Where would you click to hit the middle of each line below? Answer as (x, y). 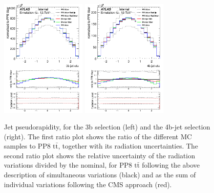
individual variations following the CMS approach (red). (88, 184)
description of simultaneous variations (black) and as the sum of (100, 174)
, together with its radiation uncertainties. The (128, 146)
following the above (171, 165)
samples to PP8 (27, 146)
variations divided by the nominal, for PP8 (68, 165)
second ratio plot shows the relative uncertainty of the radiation (100, 155)
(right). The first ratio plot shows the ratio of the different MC (98, 136)
